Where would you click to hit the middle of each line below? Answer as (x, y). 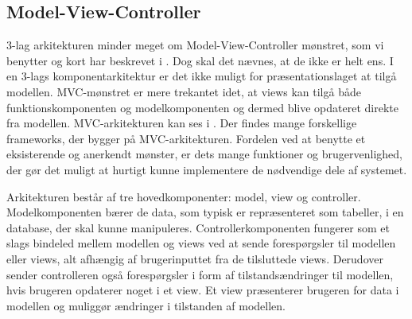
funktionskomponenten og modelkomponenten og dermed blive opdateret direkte (202, 107)
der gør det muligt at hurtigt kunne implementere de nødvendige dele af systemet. (207, 169)
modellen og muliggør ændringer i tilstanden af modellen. (146, 305)
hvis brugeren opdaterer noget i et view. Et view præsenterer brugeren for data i (203, 290)
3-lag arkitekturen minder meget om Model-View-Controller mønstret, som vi (195, 45)
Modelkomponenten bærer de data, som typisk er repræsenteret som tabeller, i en (205, 212)
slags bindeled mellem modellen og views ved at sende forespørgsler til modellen (201, 243)
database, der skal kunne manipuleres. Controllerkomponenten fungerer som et (198, 227)
